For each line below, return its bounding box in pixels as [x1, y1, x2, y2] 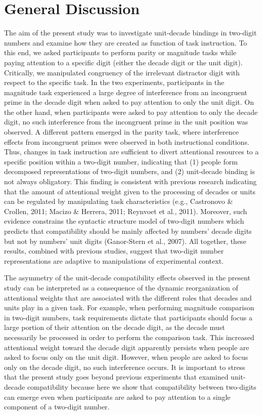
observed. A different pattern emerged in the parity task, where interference [4, 127, 239, 137]
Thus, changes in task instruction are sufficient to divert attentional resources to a [4, 146, 259, 157]
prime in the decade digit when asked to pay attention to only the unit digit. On [4, 97, 254, 107]
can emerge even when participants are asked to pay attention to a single [4, 391, 231, 402]
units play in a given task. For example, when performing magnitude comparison [4, 302, 254, 313]
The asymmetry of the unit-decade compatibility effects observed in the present [4, 272, 250, 283]
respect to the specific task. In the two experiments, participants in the [4, 77, 225, 88]
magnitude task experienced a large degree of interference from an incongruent [4, 87, 248, 97]
